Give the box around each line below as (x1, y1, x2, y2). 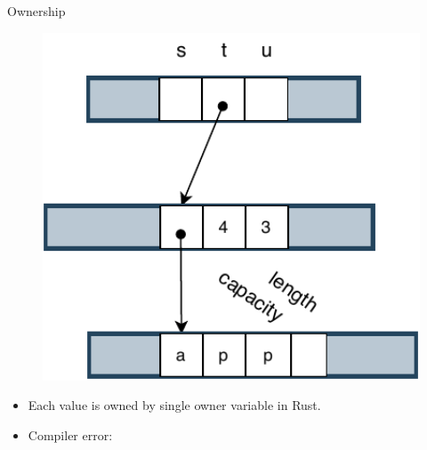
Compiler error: (28, 425, 113, 444)
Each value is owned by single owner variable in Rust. (28, 396, 321, 414)
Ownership (7, 2, 66, 20)
